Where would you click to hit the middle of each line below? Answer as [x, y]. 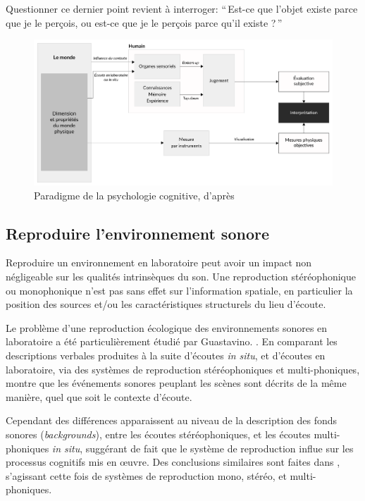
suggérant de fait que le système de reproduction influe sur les [219, 448]
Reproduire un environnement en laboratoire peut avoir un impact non [159, 262]
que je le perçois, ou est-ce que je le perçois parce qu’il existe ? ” [144, 22]
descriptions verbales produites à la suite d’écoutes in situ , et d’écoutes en [166, 355]
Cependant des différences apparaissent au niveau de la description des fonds [172, 420]
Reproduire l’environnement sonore [137, 233]
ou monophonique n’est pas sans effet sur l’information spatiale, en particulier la [179, 290]
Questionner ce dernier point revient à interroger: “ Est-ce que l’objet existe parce [182, 8]
